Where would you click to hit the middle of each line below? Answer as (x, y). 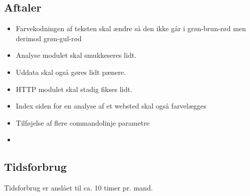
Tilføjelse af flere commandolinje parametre (83, 122)
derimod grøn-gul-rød (49, 38)
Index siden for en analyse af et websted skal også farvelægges (111, 106)
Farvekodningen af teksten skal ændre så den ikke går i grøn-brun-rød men (131, 28)
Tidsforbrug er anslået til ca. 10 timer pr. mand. (79, 188)
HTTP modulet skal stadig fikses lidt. (74, 89)
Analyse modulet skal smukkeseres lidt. (76, 55)
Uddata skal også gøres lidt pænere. (71, 72)
